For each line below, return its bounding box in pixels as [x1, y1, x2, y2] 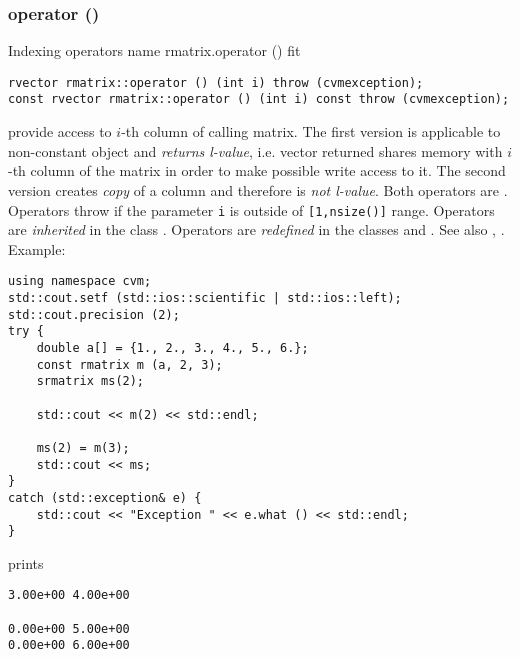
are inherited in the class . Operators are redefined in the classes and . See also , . [8, 219, 505, 240]
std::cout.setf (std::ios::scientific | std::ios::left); [8, 291, 402, 305]
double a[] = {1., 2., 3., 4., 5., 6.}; [36, 340, 309, 355]
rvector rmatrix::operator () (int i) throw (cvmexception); [8, 75, 424, 90]
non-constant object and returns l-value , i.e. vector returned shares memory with [8, 140, 503, 161]
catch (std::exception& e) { [8, 490, 202, 505]
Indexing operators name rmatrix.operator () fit [8, 40, 301, 61]
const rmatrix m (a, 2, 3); [36, 357, 223, 372]
